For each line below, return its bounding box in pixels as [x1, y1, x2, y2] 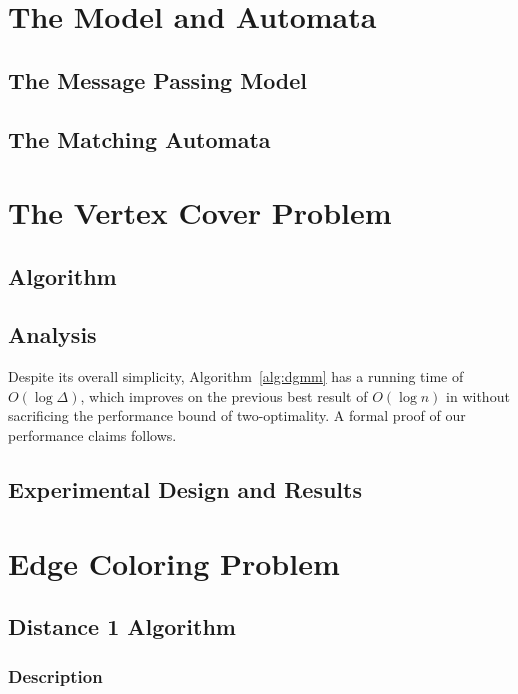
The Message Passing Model [8, 64, 308, 95]
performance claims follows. [8, 425, 177, 446]
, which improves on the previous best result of [80, 385, 368, 406]
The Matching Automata [8, 123, 271, 154]
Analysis [8, 319, 97, 350]
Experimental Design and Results [8, 474, 362, 505]
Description [8, 663, 103, 688]
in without [446, 385, 510, 406]
